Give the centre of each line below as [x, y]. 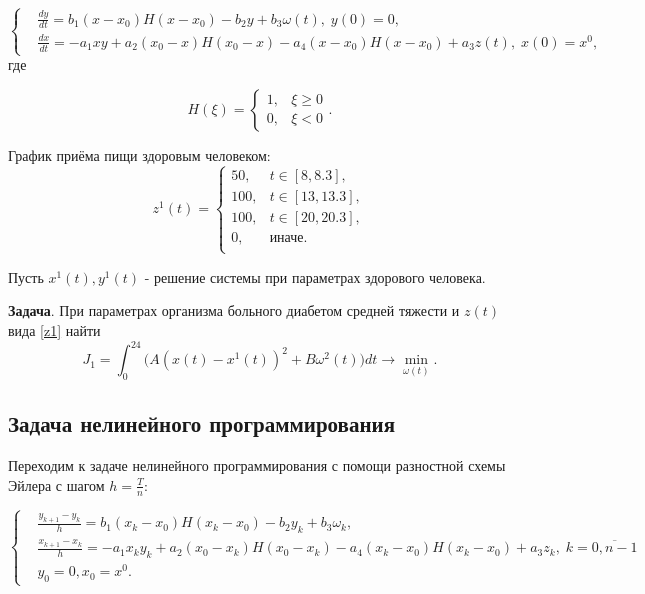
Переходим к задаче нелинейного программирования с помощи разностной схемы [257, 465]
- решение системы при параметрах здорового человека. [315, 276]
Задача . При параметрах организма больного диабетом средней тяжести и [234, 310]
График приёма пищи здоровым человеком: [139, 154]
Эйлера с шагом [56, 484]
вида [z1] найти [54, 330]
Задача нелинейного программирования [201, 423]
